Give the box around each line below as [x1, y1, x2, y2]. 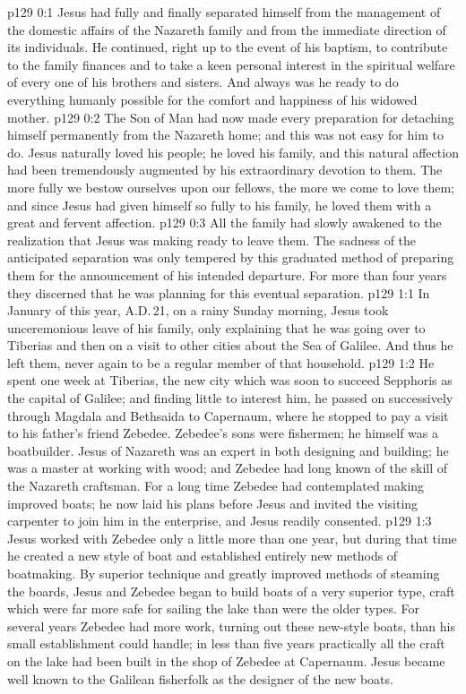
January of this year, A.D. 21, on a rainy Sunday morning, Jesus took [7, 301, 389, 320]
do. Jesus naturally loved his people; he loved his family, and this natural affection [7, 142, 459, 161]
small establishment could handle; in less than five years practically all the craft [7, 634, 445, 653]
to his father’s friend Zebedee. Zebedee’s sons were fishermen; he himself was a [7, 424, 438, 442]
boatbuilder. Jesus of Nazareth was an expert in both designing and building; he [7, 441, 449, 459]
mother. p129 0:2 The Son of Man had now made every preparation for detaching [7, 107, 454, 126]
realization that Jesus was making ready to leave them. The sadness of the [7, 230, 417, 249]
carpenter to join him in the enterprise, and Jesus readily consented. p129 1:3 [7, 511, 432, 530]
